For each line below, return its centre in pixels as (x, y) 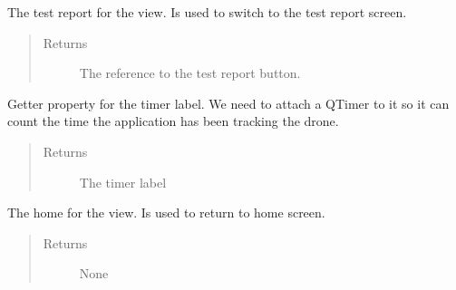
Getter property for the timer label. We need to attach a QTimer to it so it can (228, 103)
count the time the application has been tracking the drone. (173, 121)
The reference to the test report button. (190, 73)
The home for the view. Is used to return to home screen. (166, 213)
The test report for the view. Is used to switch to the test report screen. (207, 12)
